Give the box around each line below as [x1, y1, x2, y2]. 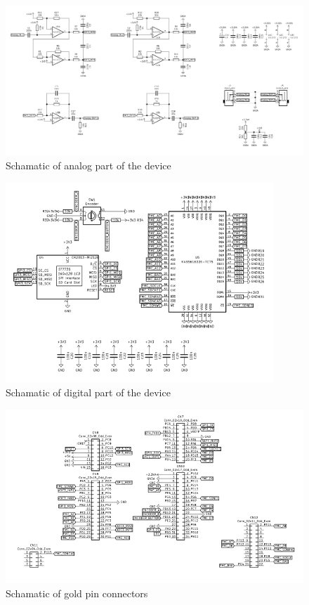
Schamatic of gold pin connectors [6, 586, 148, 600]
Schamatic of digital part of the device [6, 385, 171, 400]
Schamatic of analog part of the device [6, 157, 171, 172]
